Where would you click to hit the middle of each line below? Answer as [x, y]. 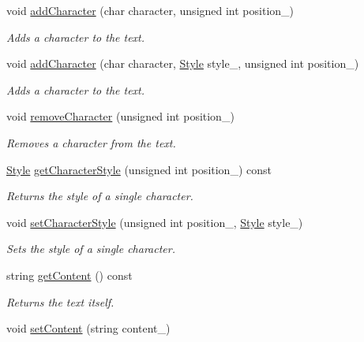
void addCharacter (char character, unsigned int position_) [150, 10]
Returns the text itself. [60, 301]
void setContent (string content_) [88, 328]
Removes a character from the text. [91, 142]
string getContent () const [69, 275]
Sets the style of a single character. [91, 249]
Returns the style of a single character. [100, 196]
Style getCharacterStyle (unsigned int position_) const [139, 169]
